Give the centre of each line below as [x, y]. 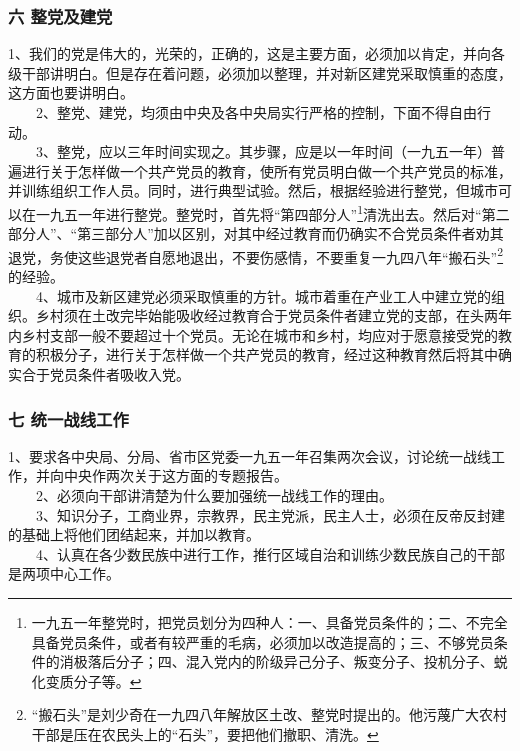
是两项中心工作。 [64, 573]
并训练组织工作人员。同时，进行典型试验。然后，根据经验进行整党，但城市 [253, 190]
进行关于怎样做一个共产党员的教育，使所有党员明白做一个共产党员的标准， [266, 170]
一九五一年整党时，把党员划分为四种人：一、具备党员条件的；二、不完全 [269, 622]
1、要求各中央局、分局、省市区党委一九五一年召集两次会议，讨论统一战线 [249, 455]
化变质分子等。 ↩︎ [86, 680]
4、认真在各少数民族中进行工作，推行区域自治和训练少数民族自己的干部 [270, 553]
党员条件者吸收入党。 [119, 374]
